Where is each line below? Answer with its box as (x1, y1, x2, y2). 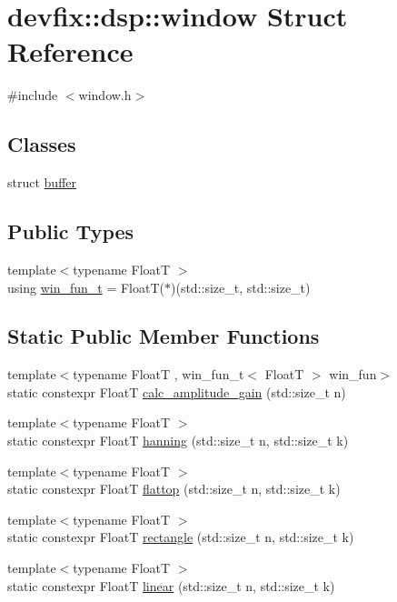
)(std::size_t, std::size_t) (170, 277, 311, 296)
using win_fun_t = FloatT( (7, 277, 164, 296)
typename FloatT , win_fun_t (73, 365, 244, 384)
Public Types (7, 217, 134, 246)
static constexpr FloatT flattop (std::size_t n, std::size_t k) (7, 479, 341, 498)
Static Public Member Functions (7, 322, 320, 350)
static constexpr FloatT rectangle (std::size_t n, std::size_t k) (7, 527, 354, 547)
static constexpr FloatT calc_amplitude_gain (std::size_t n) (7, 382, 346, 401)
